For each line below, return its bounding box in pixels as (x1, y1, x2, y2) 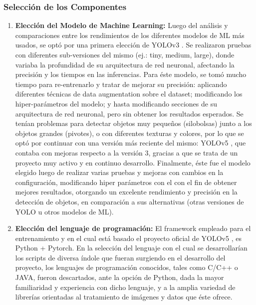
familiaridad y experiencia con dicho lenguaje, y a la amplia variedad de (15, 281, 236, 292)
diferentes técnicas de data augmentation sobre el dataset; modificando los (15, 88, 243, 99)
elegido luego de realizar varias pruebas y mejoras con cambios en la (15, 167, 224, 177)
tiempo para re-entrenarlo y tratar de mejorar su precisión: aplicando (15, 78, 227, 89)
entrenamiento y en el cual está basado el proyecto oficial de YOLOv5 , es (15, 232, 242, 243)
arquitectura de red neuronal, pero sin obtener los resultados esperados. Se (15, 108, 244, 118)
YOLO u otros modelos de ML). (15, 206, 114, 216)
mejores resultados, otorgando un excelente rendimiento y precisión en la (15, 186, 238, 197)
